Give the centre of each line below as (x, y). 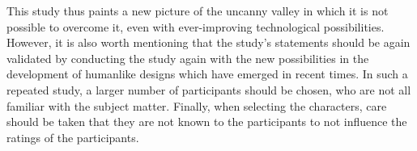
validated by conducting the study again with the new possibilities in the (188, 58)
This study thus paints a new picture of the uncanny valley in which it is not (198, 10)
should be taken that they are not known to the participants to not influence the (207, 122)
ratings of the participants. (73, 137)
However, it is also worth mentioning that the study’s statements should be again (208, 42)
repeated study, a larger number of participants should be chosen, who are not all (209, 89)
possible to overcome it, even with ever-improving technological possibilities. (196, 26)
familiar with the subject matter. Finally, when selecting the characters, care (197, 105)
